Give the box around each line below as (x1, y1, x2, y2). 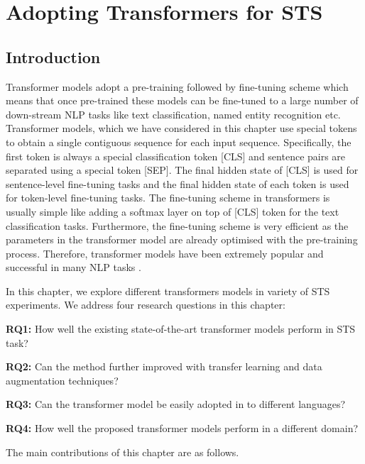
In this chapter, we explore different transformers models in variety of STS (6, 283, 330, 298)
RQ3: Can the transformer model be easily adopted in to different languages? (6, 397, 346, 411)
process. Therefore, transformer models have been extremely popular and (6, 245, 324, 260)
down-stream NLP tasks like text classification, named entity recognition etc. (6, 106, 341, 121)
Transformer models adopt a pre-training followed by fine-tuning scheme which (6, 79, 349, 94)
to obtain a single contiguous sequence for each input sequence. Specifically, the (6, 134, 352, 149)
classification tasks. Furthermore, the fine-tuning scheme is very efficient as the (6, 218, 349, 233)
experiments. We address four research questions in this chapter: (6, 297, 285, 312)
